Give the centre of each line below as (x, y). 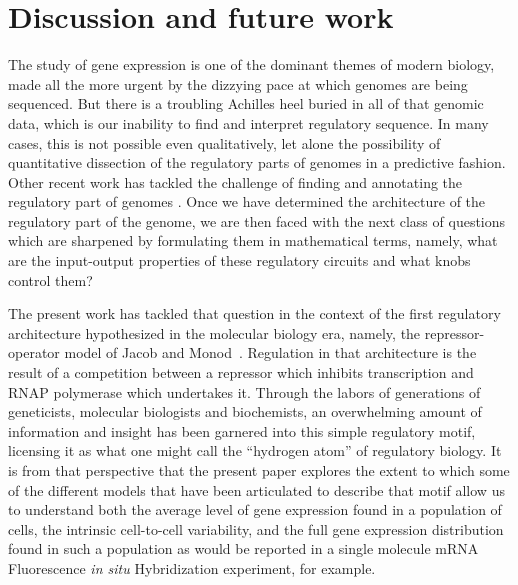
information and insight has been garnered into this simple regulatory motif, (242, 430)
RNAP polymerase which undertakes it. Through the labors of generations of (244, 391)
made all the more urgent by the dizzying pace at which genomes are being (238, 83)
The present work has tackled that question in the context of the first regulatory (254, 313)
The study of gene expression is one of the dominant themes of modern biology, (251, 64)
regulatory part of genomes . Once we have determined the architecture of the (247, 201)
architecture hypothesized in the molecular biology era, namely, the (214, 332)
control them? (50, 279)
